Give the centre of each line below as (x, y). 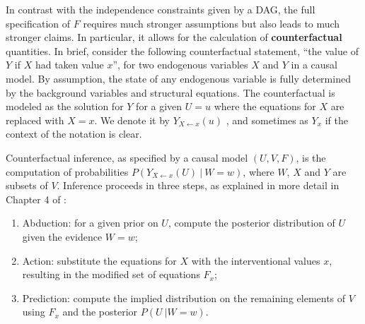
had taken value (69, 65)
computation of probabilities (67, 171)
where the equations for (265, 106)
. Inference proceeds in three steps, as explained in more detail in (198, 185)
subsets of (27, 185)
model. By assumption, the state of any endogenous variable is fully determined (178, 78)
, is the (311, 157)
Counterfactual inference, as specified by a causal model (127, 157)
